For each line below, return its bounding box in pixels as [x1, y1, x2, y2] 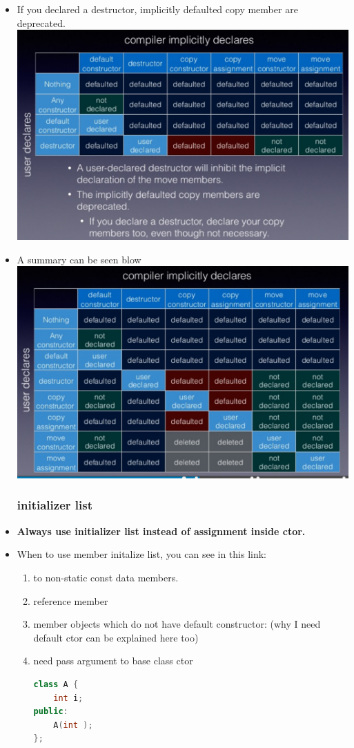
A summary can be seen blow [17, 252, 141, 266]
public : [33, 707, 68, 717]
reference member [33, 593, 108, 608]
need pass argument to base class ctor [33, 653, 193, 668]
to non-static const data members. [33, 570, 179, 584]
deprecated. [17, 15, 66, 30]
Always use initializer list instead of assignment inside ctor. [17, 523, 306, 538]
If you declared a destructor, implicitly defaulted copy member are [17, 2, 298, 16]
